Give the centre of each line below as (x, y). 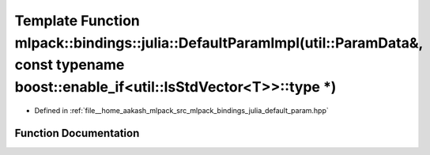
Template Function (77, 21)
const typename (70, 65)
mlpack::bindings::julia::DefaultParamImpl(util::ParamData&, (219, 43)
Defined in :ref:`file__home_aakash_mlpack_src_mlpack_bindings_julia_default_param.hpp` (182, 110)
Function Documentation (77, 133)
